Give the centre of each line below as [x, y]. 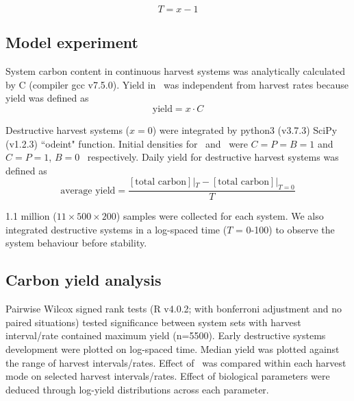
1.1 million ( [31, 216]
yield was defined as [47, 98]
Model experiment [72, 42]
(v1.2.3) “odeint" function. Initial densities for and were [127, 143]
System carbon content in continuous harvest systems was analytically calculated [176, 71]
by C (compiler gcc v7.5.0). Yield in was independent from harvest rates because [177, 84]
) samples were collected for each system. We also [220, 216]
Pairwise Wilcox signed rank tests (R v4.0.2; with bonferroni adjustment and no [174, 309]
